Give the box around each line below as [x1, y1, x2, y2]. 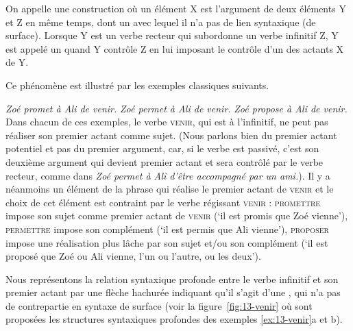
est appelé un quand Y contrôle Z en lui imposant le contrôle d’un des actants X [5, 41, 344, 56]
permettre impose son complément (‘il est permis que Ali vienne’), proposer [5, 221, 329, 236]
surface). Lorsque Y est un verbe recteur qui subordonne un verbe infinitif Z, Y [5, 28, 339, 42]
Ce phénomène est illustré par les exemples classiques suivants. [5, 77, 269, 92]
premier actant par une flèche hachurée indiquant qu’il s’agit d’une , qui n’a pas [5, 285, 341, 299]
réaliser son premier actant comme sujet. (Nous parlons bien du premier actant [5, 127, 337, 142]
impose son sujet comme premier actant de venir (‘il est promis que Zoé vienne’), [5, 208, 348, 223]
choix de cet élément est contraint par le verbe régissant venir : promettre [5, 195, 321, 209]
